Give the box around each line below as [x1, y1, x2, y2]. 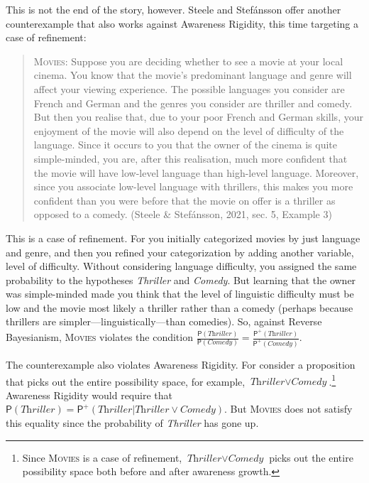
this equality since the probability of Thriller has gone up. [6, 415, 259, 430]
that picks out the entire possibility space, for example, [6, 374, 246, 389]
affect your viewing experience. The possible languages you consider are [33, 81, 345, 96]
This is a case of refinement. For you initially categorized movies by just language [6, 230, 360, 245]
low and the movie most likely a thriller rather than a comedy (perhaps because [6, 300, 353, 315]
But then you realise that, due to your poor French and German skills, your [33, 109, 363, 124]
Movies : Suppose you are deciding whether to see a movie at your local [33, 53, 343, 68]
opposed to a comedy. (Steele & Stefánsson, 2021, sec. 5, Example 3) [33, 207, 332, 222]
